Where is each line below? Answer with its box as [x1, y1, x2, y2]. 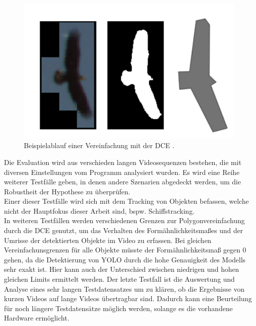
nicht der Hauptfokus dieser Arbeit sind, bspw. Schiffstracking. [4, 205, 195, 216]
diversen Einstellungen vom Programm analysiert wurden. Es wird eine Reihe [4, 166, 240, 177]
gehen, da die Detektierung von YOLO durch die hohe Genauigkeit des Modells [4, 254, 246, 264]
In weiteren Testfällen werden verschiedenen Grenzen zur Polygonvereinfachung [4, 215, 245, 226]
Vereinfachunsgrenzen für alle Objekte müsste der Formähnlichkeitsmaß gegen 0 [4, 244, 246, 255]
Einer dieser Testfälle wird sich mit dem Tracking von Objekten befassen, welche [4, 196, 249, 206]
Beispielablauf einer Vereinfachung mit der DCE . [24, 140, 175, 151]
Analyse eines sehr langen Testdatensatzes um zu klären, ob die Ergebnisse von [4, 283, 245, 294]
